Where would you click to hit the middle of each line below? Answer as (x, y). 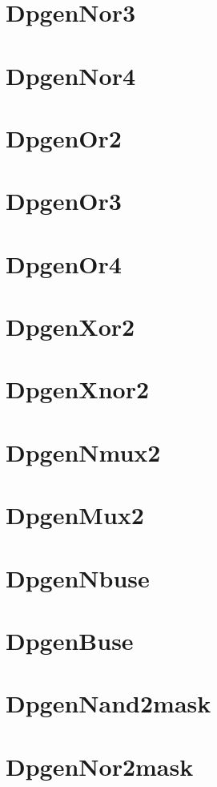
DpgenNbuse (78, 577)
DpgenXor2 (70, 327)
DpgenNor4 (71, 75)
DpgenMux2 (75, 515)
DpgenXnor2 (78, 389)
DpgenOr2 (64, 137)
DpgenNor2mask (100, 766)
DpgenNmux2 (83, 452)
